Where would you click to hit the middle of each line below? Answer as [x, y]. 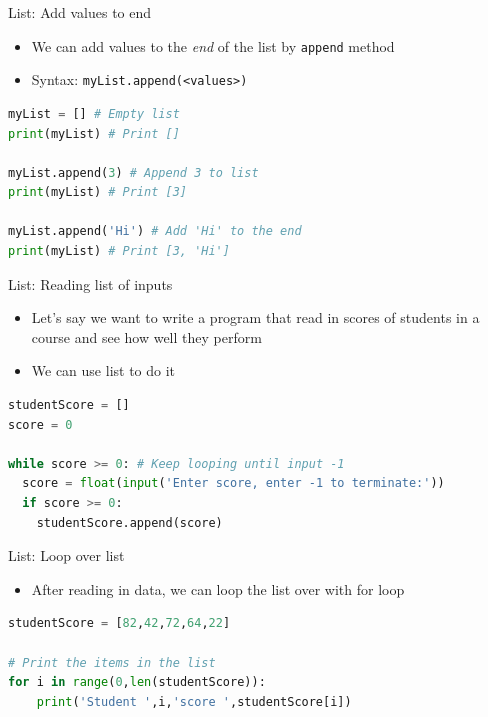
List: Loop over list [66, 555]
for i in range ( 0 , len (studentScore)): [137, 682]
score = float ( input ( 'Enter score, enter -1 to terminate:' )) [233, 483]
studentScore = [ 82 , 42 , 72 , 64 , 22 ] [119, 623]
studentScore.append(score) [129, 522]
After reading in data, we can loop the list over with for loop [218, 588]
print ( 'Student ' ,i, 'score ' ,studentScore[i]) [194, 701]
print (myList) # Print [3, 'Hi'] [119, 251]
